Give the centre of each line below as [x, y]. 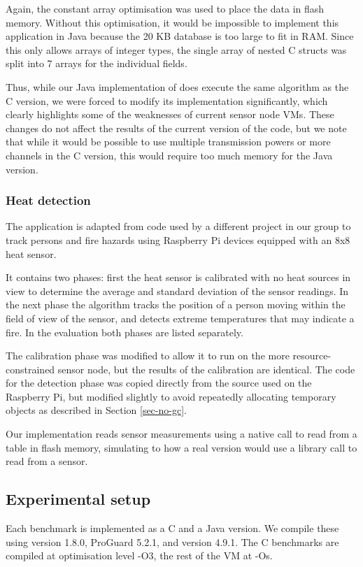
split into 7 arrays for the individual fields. [97, 63]
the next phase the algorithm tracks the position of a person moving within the [176, 304]
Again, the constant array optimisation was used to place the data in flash [165, 8]
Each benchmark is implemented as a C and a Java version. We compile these [172, 528]
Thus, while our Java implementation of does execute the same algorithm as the [177, 86]
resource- [312, 356]
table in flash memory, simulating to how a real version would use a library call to [181, 447]
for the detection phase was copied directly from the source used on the [159, 383]
